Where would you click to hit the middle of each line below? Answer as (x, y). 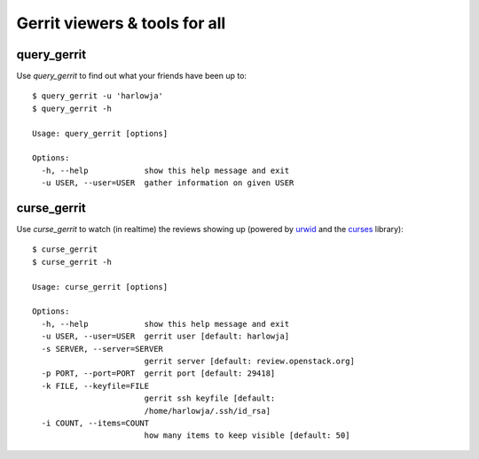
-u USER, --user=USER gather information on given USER (168, 183)
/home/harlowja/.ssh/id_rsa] (207, 411)
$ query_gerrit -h (72, 108)
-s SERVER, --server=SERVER (102, 349)
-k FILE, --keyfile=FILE (95, 386)
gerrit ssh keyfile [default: (210, 398)
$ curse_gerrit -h (72, 262)
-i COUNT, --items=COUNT (95, 423)
